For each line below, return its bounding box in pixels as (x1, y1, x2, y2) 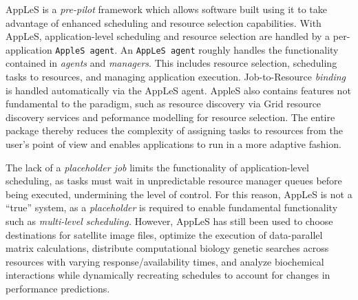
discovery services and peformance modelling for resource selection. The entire (6, 109, 335, 124)
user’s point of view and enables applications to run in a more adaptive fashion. (6, 137, 341, 151)
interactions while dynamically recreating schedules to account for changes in (6, 268, 330, 282)
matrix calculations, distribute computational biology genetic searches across (6, 241, 329, 255)
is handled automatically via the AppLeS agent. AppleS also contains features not (6, 83, 351, 97)
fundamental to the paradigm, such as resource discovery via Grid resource (6, 96, 322, 111)
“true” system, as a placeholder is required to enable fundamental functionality (6, 200, 338, 215)
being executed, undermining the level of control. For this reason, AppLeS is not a (6, 186, 352, 201)
